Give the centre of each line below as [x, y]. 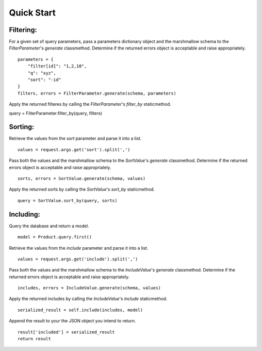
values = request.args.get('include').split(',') [78, 259]
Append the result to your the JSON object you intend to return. [72, 321]
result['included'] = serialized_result [66, 332]
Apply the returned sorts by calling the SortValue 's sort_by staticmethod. [82, 190]
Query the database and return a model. [49, 226]
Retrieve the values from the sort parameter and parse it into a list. [75, 139]
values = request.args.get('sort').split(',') [74, 150]
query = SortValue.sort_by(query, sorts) [67, 200]
